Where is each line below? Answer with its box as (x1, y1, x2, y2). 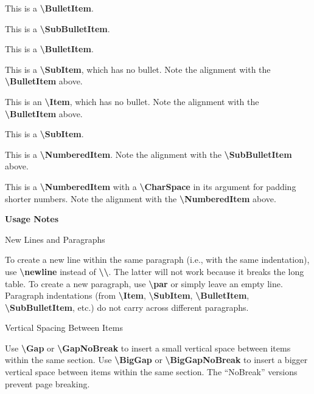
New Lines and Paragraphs (5, 233, 105, 245)
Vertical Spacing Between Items (5, 321, 123, 334)
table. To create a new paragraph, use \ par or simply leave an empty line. (5, 277, 283, 290)
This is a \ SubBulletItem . (5, 22, 110, 35)
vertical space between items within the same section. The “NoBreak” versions (5, 365, 298, 378)
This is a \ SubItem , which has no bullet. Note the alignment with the (5, 63, 271, 75)
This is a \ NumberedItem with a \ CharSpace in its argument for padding (5, 180, 296, 192)
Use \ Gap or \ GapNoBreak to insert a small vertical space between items (5, 341, 291, 354)
